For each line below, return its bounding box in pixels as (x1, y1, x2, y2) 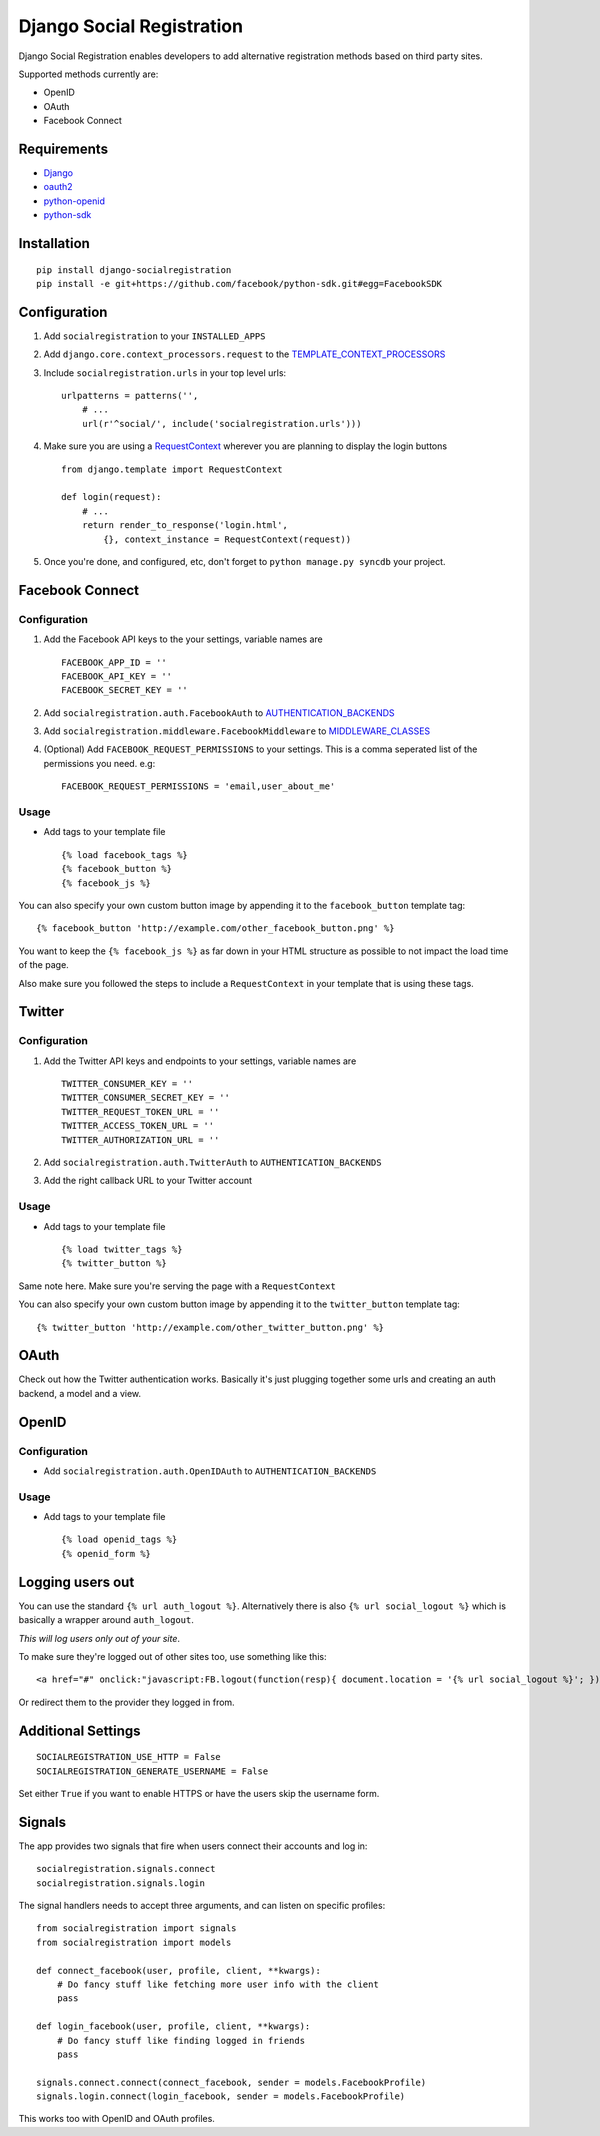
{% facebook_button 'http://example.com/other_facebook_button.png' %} (36, 923, 395, 934)
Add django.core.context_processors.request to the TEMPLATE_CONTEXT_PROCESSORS (43, 348, 446, 360)
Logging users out (18, 1573, 135, 1590)
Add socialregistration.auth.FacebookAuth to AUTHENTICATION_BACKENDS (43, 706, 395, 719)
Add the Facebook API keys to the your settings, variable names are (43, 633, 324, 645)
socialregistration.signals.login (36, 1877, 205, 1889)
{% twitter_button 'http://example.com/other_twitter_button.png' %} (36, 1321, 385, 1333)
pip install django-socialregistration (36, 264, 232, 275)
